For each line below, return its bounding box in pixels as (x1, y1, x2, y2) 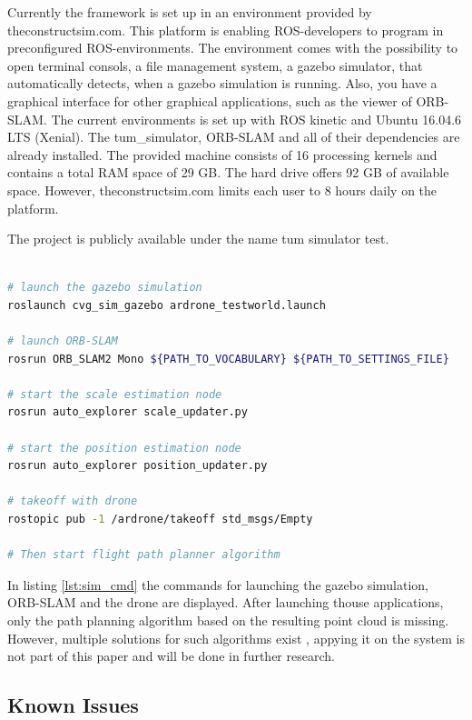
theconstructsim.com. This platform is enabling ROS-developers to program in (7, 20, 444, 39)
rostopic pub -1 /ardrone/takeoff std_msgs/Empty (7, 513, 313, 526)
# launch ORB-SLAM (7, 335, 118, 348)
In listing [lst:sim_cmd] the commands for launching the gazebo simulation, (7, 575, 429, 594)
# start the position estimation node (7, 441, 241, 455)
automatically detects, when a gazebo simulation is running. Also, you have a (7, 74, 438, 93)
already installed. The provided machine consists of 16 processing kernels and (7, 145, 438, 164)
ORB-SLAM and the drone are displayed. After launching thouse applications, (7, 593, 444, 612)
